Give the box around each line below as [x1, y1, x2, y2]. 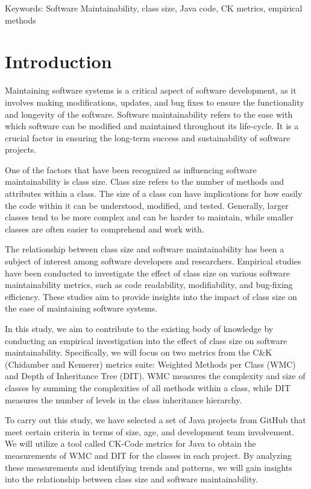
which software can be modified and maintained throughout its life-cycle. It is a [5, 120, 299, 132]
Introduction [5, 49, 112, 74]
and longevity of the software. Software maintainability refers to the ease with [5, 107, 293, 120]
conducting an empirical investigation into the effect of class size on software [5, 334, 287, 347]
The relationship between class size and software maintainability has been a [5, 243, 284, 255]
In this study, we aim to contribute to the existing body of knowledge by [5, 322, 274, 334]
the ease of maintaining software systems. [5, 302, 158, 315]
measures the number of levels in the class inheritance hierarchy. [5, 393, 242, 406]
